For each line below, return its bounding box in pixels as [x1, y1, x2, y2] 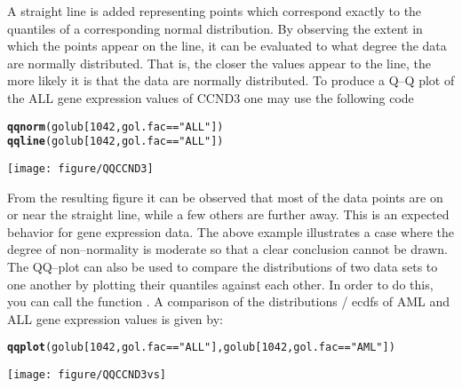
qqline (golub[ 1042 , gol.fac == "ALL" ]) [7, 135, 224, 148]
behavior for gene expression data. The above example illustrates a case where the [7, 222, 454, 241]
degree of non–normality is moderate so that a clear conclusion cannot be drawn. [7, 240, 448, 258]
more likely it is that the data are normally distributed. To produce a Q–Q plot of [7, 71, 455, 90]
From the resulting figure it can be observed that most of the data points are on [7, 187, 443, 206]
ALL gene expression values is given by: [7, 309, 223, 328]
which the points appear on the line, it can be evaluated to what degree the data [7, 36, 447, 55]
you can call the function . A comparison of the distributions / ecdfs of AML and [7, 292, 450, 311]
